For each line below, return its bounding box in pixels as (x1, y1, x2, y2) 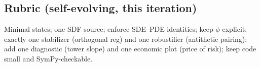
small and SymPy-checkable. (4, 53, 93, 63)
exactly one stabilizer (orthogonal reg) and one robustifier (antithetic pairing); (4, 33, 247, 44)
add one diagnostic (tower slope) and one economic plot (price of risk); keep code (4, 43, 256, 54)
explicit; (222, 24, 247, 34)
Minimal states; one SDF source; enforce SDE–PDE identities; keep (4, 24, 213, 34)
